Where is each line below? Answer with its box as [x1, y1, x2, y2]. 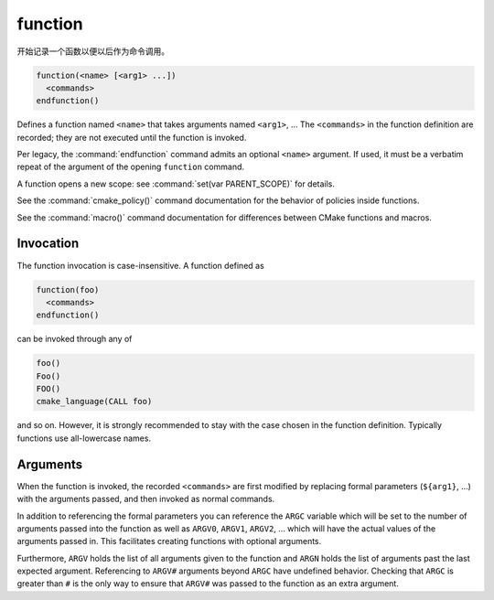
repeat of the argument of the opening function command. [16, 161, 245, 173]
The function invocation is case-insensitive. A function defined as [16, 260, 264, 271]
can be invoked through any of [16, 334, 133, 345]
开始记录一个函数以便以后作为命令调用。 [16, 46, 169, 57]
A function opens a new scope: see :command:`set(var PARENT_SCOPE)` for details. [16, 178, 336, 189]
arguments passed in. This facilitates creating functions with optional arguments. [16, 536, 322, 547]
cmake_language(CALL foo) [36, 396, 153, 407]
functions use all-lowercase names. [16, 433, 151, 444]
